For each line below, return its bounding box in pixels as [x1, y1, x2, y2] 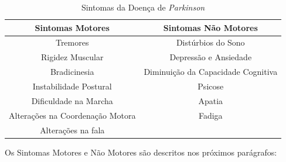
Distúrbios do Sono [176, 36, 245, 49]
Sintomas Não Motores [163, 21, 258, 33]
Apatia [198, 94, 223, 106]
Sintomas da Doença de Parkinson [81, 1, 205, 13]
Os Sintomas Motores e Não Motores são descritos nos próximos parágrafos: [5, 146, 277, 158]
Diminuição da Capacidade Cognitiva [144, 66, 278, 78]
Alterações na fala [40, 123, 105, 136]
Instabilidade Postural [32, 80, 112, 92]
